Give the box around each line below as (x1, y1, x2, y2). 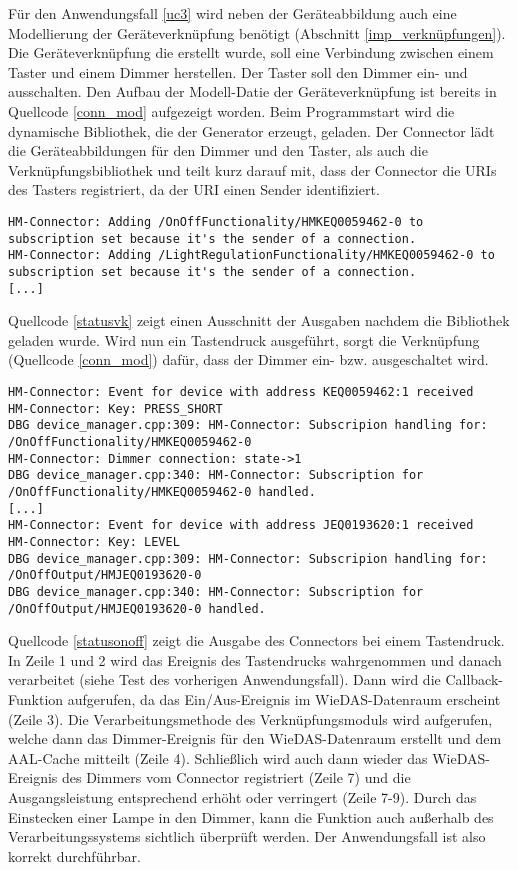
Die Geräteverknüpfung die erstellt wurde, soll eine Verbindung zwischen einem (8, 42, 494, 63)
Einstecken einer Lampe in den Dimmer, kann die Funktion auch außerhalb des (8, 806, 494, 827)
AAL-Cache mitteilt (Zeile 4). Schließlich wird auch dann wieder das (8, 747, 428, 768)
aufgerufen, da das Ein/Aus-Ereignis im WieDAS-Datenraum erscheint (67, 688, 501, 709)
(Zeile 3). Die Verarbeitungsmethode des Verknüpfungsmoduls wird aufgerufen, (8, 708, 493, 729)
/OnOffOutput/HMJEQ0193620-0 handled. (8, 601, 266, 616)
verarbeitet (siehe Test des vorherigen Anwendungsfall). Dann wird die (8, 669, 441, 690)
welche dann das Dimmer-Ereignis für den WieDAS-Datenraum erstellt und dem (8, 728, 502, 749)
